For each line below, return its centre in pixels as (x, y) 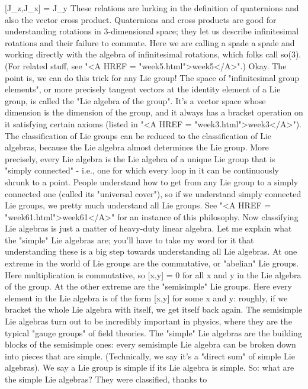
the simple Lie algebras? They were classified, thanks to (106, 379)
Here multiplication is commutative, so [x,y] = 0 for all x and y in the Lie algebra (153, 274)
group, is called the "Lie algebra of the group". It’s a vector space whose (135, 100)
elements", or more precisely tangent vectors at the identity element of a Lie (143, 89)
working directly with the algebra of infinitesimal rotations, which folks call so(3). (153, 54)
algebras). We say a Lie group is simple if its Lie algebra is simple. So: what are (150, 367)
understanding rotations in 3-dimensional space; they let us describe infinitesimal (152, 31)
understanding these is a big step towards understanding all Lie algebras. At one (151, 251)
